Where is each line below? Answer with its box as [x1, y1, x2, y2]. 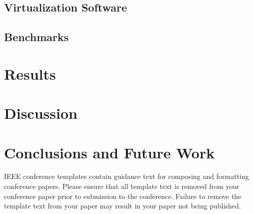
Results [4, 63, 56, 84]
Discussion [4, 103, 77, 123]
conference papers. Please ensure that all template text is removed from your [4, 181, 239, 191]
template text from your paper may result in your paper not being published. [4, 200, 241, 211]
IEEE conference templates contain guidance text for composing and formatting [4, 171, 249, 181]
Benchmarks [4, 29, 69, 45]
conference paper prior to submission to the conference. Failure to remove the [4, 190, 241, 201]
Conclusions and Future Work [4, 142, 215, 162]
